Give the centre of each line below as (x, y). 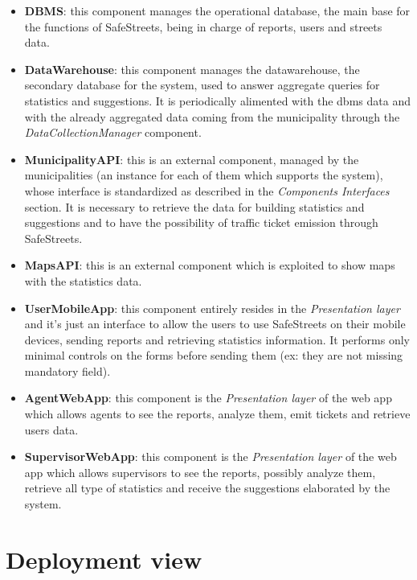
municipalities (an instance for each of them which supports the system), (204, 175)
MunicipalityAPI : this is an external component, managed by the (192, 159)
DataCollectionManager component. (113, 132)
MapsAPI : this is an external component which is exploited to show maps (210, 265)
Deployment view (104, 559)
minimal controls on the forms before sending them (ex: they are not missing (214, 355)
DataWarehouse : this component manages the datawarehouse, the (192, 69)
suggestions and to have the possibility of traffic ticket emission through (201, 222)
